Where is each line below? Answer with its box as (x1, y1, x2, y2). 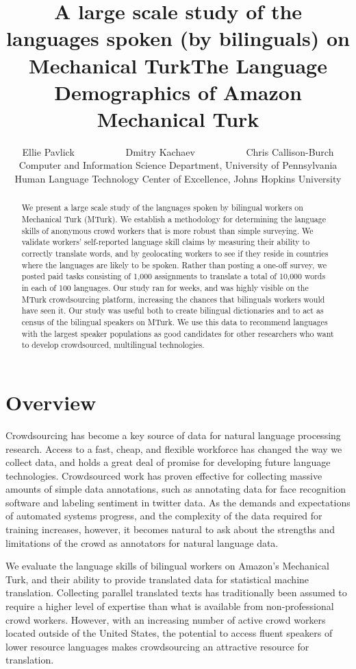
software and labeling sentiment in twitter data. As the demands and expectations (5, 495, 351, 509)
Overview (5, 388, 97, 416)
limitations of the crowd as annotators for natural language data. (5, 535, 279, 550)
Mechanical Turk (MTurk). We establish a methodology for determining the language (21, 213, 327, 225)
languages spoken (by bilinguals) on (6, 24, 350, 52)
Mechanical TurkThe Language (29, 51, 327, 79)
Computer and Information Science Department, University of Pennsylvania (18, 158, 338, 172)
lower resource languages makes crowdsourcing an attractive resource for (5, 639, 309, 653)
